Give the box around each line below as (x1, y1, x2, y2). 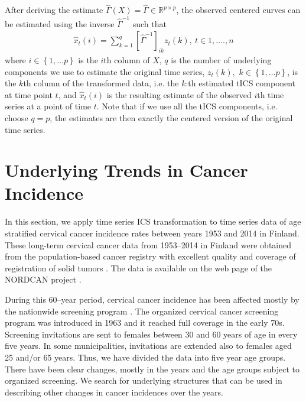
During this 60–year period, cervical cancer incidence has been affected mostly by (5, 293, 300, 305)
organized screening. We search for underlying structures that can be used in (5, 374, 282, 387)
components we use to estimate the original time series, (5, 65, 205, 77)
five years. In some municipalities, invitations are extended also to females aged (5, 339, 292, 352)
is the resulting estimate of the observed (106, 88, 252, 100)
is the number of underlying (171, 53, 272, 66)
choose (5, 111, 28, 124)
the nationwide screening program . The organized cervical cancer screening (5, 304, 279, 317)
